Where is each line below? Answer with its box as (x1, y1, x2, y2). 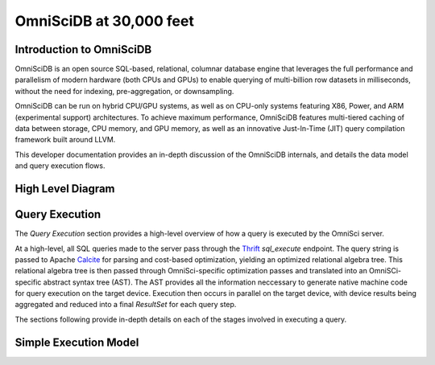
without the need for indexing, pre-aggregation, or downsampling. (14, 86, 234, 96)
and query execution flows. (14, 161, 106, 170)
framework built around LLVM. (14, 135, 116, 145)
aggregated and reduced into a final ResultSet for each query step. (14, 300, 237, 310)
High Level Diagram (14, 182, 116, 195)
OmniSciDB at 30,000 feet (14, 12, 195, 30)
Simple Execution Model (14, 335, 139, 349)
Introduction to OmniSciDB (14, 43, 152, 56)
